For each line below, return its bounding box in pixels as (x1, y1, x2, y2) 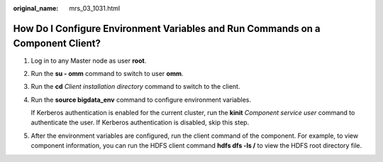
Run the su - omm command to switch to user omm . (30, 69, 184, 77)
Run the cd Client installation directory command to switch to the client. (30, 82, 240, 91)
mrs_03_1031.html (69, 4, 121, 12)
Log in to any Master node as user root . (30, 56, 147, 65)
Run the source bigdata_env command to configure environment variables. (30, 95, 252, 104)
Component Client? (13, 38, 101, 50)
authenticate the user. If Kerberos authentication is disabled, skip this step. (30, 118, 250, 127)
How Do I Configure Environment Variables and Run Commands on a (13, 22, 321, 35)
